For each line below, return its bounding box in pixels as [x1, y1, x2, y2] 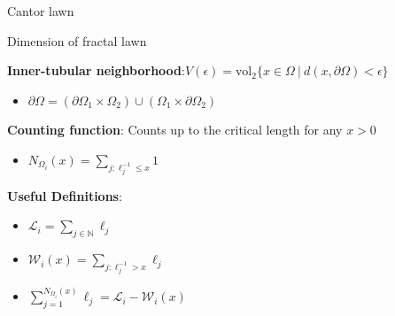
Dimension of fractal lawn [7, 31, 147, 50]
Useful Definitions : [7, 186, 122, 204]
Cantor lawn [7, 2, 74, 19]
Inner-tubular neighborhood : [7, 61, 185, 80]
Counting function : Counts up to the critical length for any [7, 120, 343, 139]
